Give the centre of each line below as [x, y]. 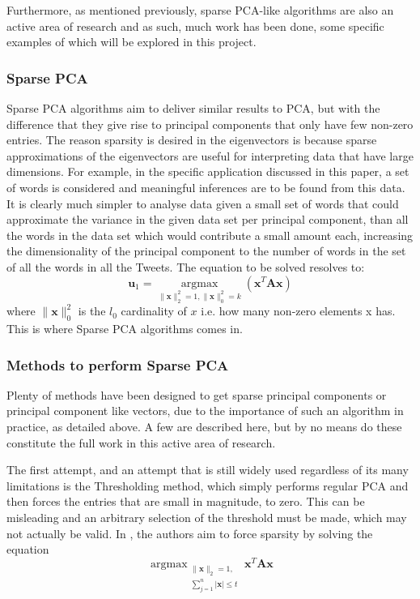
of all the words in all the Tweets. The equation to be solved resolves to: [186, 266]
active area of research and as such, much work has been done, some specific [195, 26]
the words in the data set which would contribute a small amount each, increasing [210, 235]
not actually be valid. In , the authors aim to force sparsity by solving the [190, 533]
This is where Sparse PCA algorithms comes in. [125, 329]
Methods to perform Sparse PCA [118, 364]
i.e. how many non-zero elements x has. [298, 311]
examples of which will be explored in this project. [132, 42]
